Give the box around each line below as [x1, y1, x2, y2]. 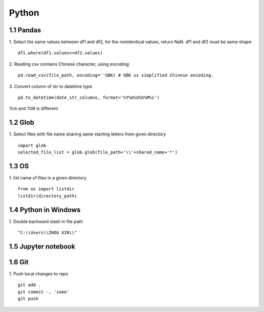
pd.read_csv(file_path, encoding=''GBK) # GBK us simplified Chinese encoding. [18, 72, 214, 78]
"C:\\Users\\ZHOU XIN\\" [18, 230, 77, 236]
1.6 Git [9, 258, 29, 266]
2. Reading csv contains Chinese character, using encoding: [9, 61, 131, 67]
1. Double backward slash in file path [9, 218, 83, 224]
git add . [18, 282, 41, 288]
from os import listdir [18, 186, 75, 192]
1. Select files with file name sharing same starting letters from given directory [9, 131, 166, 137]
